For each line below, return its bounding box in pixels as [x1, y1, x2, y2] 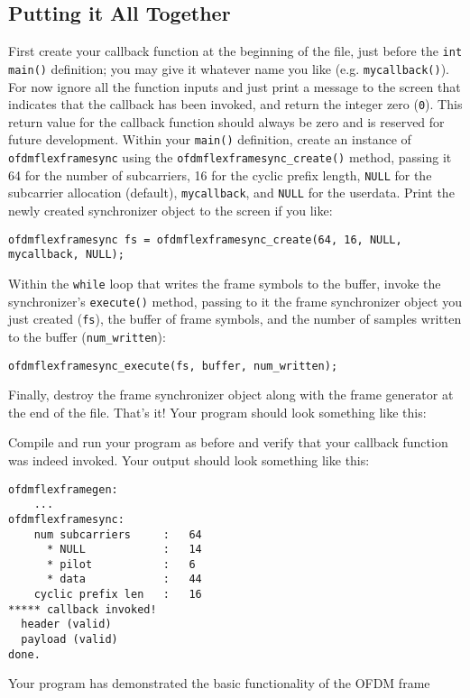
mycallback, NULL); [8, 248, 124, 262]
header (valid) [21, 618, 112, 631]
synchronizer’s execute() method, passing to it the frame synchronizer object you [8, 291, 462, 310]
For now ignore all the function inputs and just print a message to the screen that [8, 77, 461, 96]
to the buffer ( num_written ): [8, 326, 166, 345]
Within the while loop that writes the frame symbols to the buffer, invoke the [8, 273, 441, 292]
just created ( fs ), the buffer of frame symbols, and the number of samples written [8, 309, 462, 328]
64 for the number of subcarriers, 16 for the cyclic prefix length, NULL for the [8, 165, 432, 184]
